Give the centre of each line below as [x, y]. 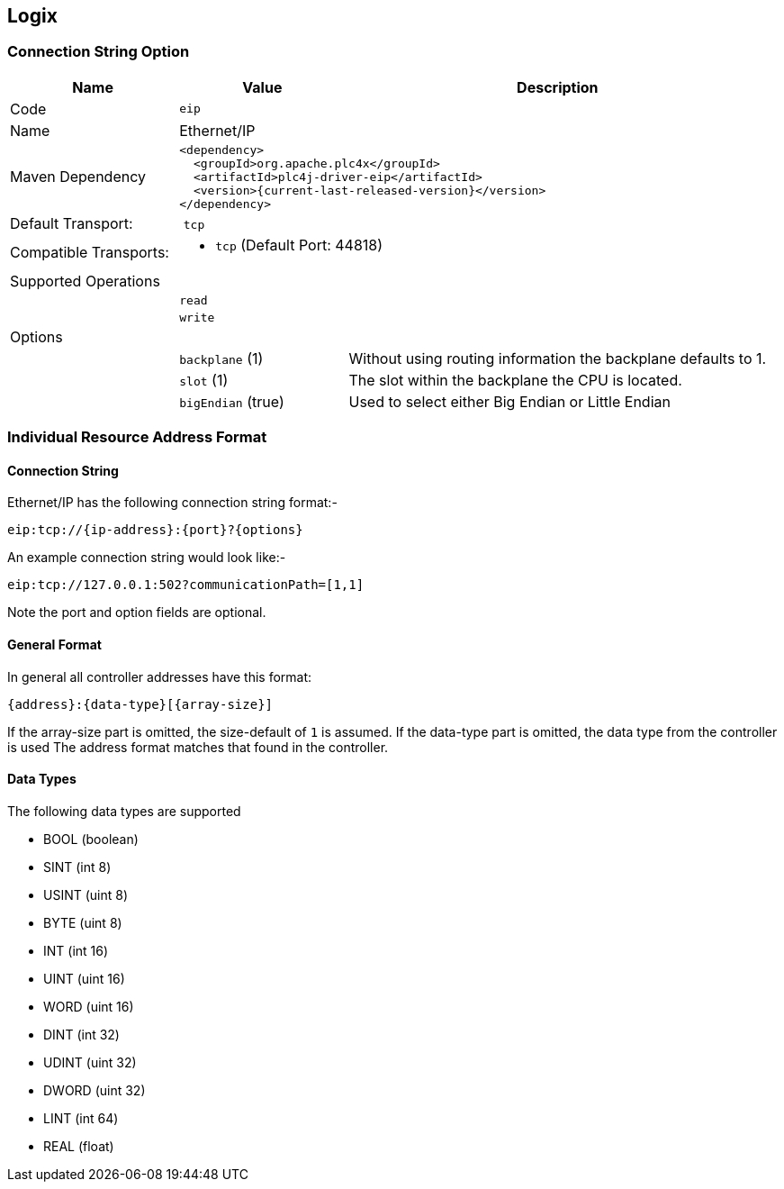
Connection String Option [99, 52]
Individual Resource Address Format [137, 437]
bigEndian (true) [232, 401]
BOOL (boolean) [91, 839]
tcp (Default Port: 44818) [299, 245]
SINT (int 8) [77, 867]
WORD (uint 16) [89, 1006]
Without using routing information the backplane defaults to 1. [558, 358]
